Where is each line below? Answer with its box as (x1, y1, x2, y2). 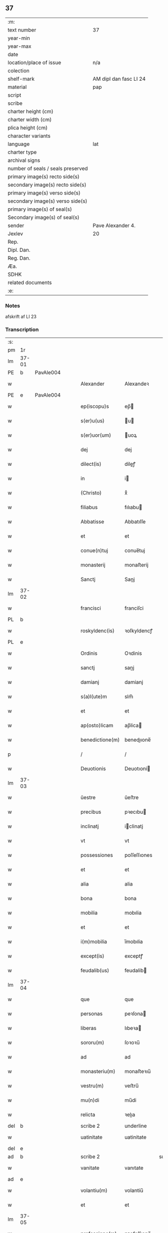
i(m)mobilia (80, 938, 107, 945)
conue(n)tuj (80, 547, 108, 554)
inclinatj (80, 823, 99, 830)
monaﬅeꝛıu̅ (124, 1068, 151, 1075)
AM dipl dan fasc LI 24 (92, 75, 146, 82)
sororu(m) (80, 1039, 104, 1046)
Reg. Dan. (7, 254, 31, 261)
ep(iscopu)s (80, 403, 109, 410)
